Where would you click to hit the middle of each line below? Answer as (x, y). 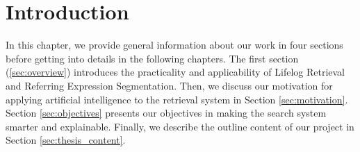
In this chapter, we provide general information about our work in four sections (174, 45)
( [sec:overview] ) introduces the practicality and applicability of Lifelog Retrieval (175, 72)
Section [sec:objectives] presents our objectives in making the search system (166, 113)
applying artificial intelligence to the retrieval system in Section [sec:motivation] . (177, 99)
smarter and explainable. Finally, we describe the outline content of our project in (180, 126)
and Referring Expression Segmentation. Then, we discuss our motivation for (169, 85)
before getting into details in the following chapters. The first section (152, 58)
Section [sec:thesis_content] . (66, 140)
